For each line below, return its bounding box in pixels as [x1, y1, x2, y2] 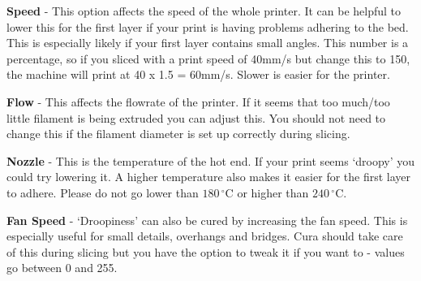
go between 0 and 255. [6, 259, 118, 276]
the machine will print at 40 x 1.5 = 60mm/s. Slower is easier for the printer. [6, 66, 390, 83]
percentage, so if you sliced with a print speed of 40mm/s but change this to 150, [6, 50, 410, 67]
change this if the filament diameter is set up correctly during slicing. [6, 125, 350, 142]
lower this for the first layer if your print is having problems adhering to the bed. [6, 18, 409, 35]
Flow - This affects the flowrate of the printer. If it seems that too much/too [6, 93, 390, 110]
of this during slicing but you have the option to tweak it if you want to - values [6, 243, 405, 260]
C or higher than [225, 184, 309, 201]
